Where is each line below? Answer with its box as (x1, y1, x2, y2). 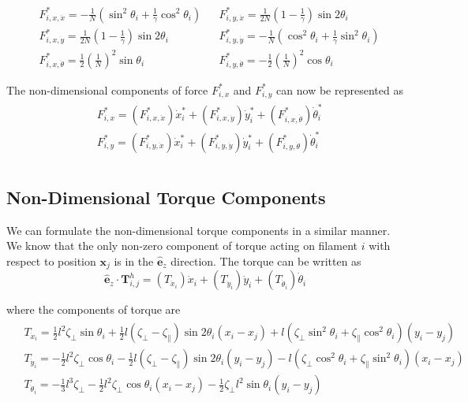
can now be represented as (276, 81, 403, 98)
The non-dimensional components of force (6, 81, 208, 98)
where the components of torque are (6, 301, 181, 318)
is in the (114, 253, 154, 269)
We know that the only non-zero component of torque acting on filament (6, 237, 358, 254)
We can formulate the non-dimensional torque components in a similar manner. (6, 221, 391, 238)
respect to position (6, 253, 96, 269)
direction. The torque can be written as (170, 253, 361, 269)
